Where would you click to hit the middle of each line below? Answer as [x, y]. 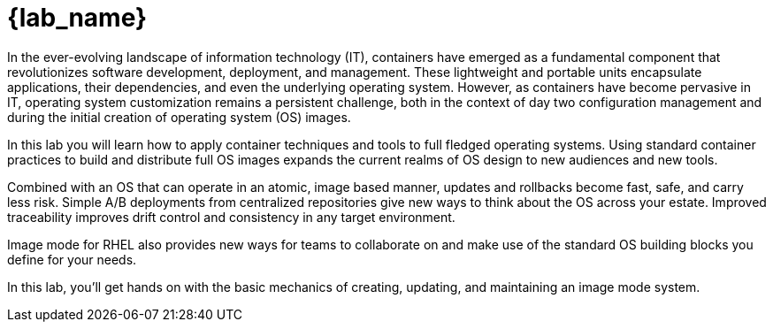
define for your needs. [72, 259]
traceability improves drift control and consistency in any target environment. [231, 217]
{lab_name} [77, 18]
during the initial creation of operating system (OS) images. [179, 117]
